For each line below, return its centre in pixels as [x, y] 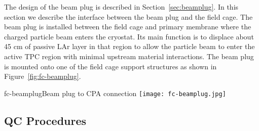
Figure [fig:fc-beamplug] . [43, 76]
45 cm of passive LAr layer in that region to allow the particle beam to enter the [129, 46]
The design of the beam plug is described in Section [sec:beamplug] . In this [121, 7]
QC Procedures [45, 120]
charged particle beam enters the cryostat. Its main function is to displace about [129, 36]
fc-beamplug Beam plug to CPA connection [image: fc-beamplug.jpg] [115, 93]
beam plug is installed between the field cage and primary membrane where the [128, 27]
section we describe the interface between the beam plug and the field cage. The [128, 16]
